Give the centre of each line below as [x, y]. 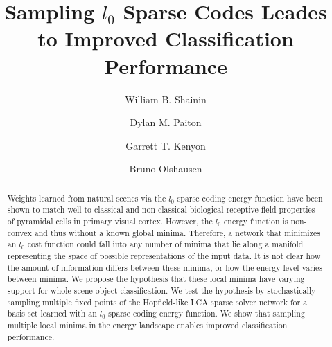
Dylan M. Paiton [166, 122]
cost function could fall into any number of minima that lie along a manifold [165, 244]
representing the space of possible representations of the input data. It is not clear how [164, 255]
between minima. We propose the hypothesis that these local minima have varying [156, 279]
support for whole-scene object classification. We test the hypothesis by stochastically [161, 290]
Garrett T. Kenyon [166, 145]
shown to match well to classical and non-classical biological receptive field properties [161, 210]
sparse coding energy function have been [250, 198]
